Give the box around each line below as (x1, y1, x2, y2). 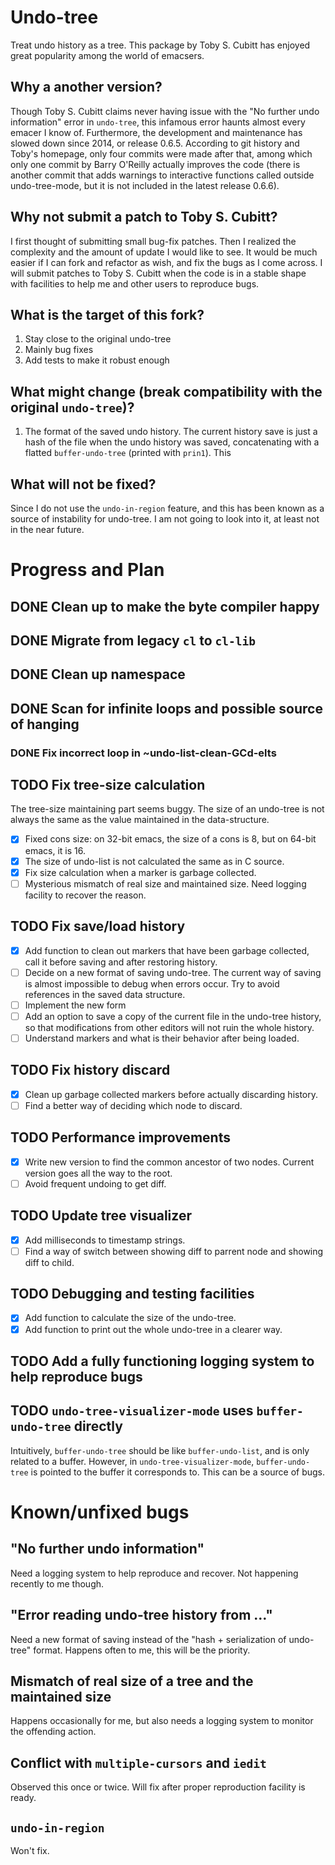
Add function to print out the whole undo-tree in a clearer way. (24, 1323, 283, 1335)
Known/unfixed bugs (10, 1501, 190, 1523)
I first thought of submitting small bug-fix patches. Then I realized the (10, 235, 297, 247)
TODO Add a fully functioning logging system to (10, 1353, 315, 1370)
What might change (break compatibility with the (10, 383, 323, 400)
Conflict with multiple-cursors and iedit (10, 1754, 267, 1771)
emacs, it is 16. (24, 844, 87, 856)
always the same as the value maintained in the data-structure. (10, 814, 270, 826)
